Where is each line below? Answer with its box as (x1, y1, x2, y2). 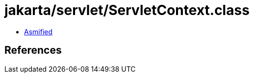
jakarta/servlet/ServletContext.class (4, 2, 250, 18)
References (4, 44, 62, 57)
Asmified (24, 27, 53, 36)
